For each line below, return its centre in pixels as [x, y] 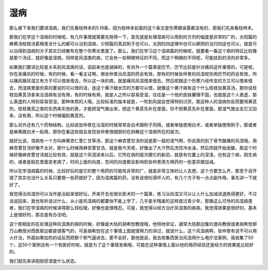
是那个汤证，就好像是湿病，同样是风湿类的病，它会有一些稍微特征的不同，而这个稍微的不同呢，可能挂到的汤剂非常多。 [131, 58]
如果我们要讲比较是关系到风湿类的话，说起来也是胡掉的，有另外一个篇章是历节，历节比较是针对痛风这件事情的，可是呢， [133, 67]
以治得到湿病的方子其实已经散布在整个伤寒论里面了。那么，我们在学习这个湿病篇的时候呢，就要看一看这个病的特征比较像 [133, 51]
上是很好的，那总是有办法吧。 [40, 215]
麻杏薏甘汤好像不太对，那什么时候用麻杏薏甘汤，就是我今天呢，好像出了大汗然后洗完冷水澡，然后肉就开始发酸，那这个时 [133, 148]
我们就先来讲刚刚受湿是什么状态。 [44, 261]
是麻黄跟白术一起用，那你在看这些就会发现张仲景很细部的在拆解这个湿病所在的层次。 [96, 132]
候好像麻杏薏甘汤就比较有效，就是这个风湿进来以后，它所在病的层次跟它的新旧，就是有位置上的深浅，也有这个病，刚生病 [133, 155]
